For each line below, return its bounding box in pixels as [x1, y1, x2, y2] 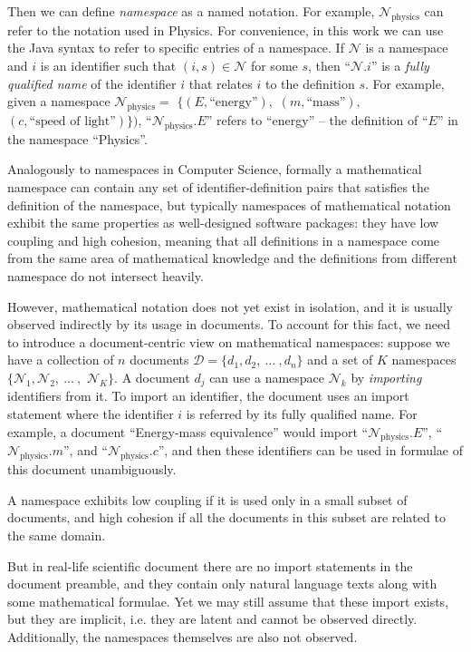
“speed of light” [29, 114, 116, 128]
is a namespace [365, 38, 448, 57]
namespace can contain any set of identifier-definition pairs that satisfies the [7, 177, 430, 196]
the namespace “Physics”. [7, 129, 148, 148]
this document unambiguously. [7, 460, 177, 479]
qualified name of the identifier [7, 73, 177, 92]
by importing [351, 367, 422, 386]
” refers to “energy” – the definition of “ [206, 110, 428, 129]
